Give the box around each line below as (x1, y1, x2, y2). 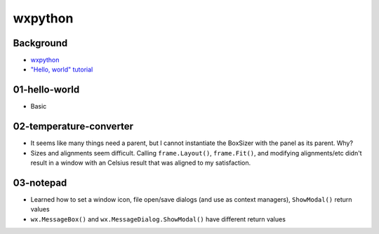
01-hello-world (13, 84, 80, 96)
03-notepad (13, 177, 67, 188)
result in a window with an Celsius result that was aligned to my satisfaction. (30, 158, 251, 167)
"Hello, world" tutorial (30, 65, 93, 74)
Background (13, 37, 68, 49)
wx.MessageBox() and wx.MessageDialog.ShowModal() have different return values (30, 214, 286, 223)
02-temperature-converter (13, 121, 133, 132)
